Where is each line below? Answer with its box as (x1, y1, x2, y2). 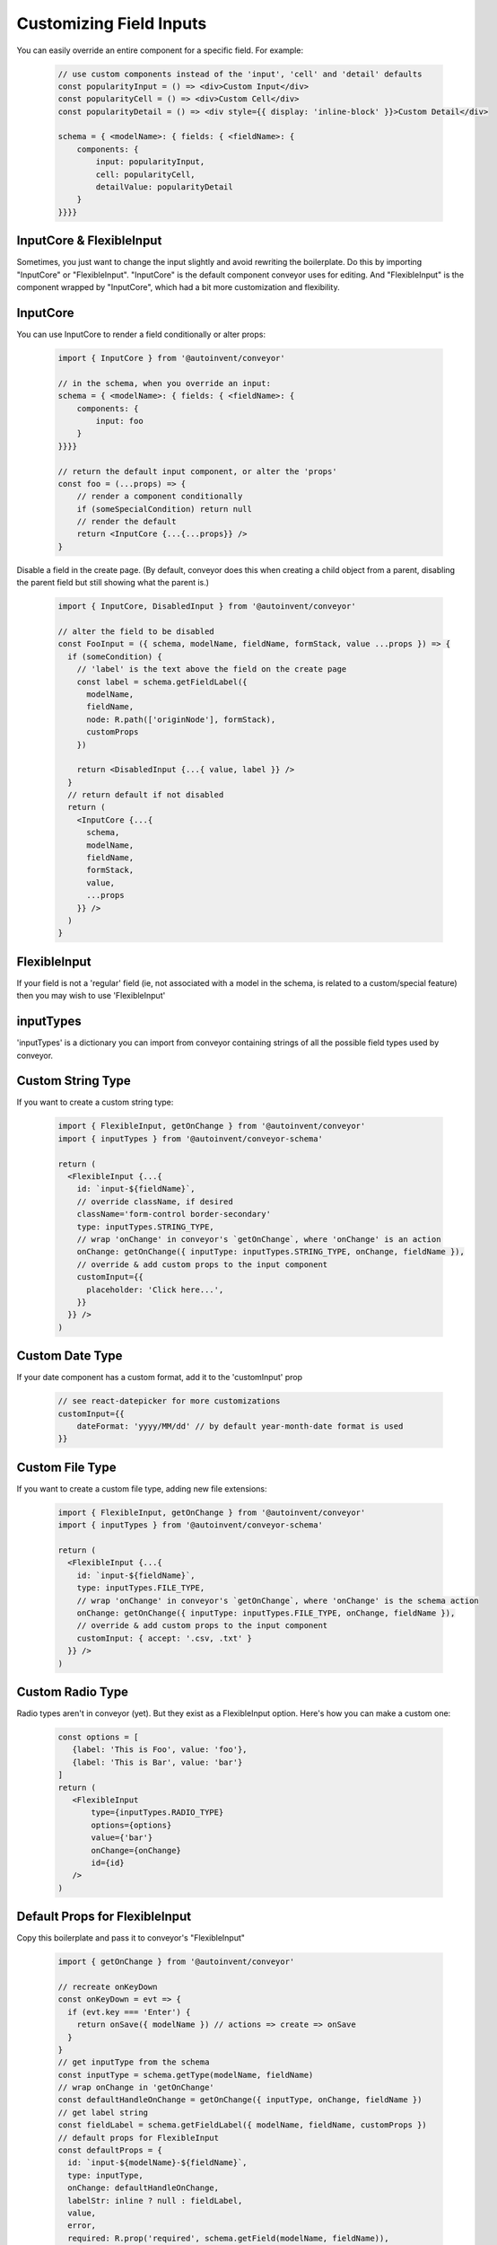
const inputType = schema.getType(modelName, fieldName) (57, 2070, 314, 2080)
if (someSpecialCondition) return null (76, 504, 253, 514)
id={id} (91, 1857, 125, 1868)
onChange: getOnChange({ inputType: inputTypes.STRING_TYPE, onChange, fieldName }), (76, 1246, 466, 1257)
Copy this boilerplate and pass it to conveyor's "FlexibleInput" (16, 1932, 246, 1943)
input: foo (95, 416, 144, 426)
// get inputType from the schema (57, 2057, 210, 2067)
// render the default (76, 516, 177, 527)
